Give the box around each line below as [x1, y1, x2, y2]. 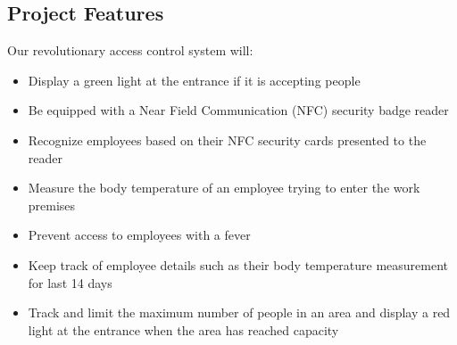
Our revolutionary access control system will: [7, 41, 253, 60]
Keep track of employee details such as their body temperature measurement [28, 255, 449, 274]
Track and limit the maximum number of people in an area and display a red [28, 303, 451, 322]
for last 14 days [28, 273, 112, 292]
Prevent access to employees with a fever [28, 226, 251, 244]
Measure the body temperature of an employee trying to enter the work [28, 178, 420, 197]
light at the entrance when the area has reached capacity [28, 320, 339, 339]
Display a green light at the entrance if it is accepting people [28, 70, 361, 89]
